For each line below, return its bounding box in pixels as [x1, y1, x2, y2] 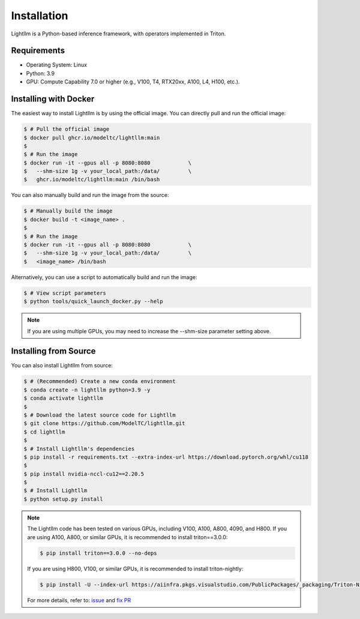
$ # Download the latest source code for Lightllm [23, 411, 176, 418]
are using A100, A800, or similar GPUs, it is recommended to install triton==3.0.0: [27, 533, 228, 540]
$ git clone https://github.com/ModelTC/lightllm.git [23, 420, 185, 427]
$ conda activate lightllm [23, 395, 103, 402]
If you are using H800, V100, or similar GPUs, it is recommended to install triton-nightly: [27, 565, 244, 572]
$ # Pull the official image [23, 126, 110, 133]
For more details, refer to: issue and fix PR [27, 596, 131, 603]
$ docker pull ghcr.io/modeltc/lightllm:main [23, 134, 160, 141]
